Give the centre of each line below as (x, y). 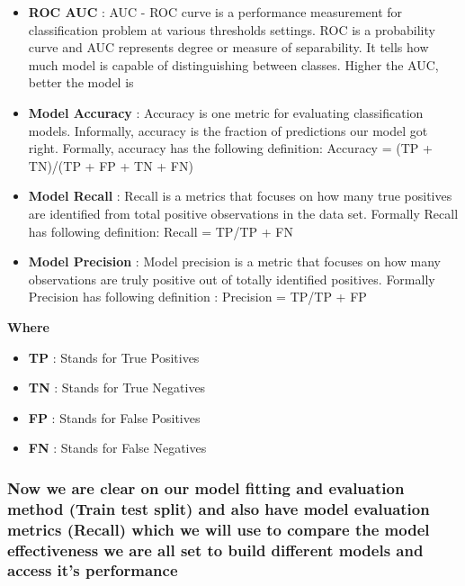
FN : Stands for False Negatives (117, 448)
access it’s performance (93, 570)
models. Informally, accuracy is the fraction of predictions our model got (228, 130)
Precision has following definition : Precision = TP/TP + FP (197, 297)
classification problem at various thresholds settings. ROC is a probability (232, 29)
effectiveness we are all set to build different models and (215, 550)
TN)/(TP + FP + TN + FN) (111, 165)
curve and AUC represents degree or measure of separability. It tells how (228, 47)
